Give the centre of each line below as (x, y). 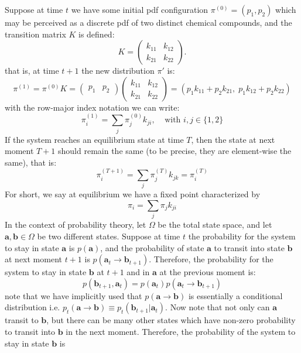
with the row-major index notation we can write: (92, 107)
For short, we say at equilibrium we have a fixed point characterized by (133, 194)
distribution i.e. (33, 307)
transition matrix (35, 34)
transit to (22, 320)
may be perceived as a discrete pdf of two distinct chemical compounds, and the (148, 22)
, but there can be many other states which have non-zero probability (171, 320)
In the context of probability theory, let (76, 225)
